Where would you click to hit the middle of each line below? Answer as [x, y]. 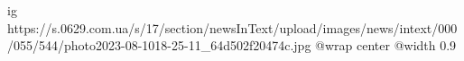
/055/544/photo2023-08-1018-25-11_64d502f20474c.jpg [159, 45]
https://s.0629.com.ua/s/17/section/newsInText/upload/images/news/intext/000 [232, 27]
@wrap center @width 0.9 [386, 45]
